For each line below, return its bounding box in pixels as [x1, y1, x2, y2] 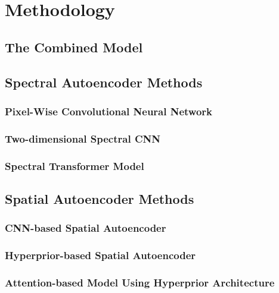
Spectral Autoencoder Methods [5, 73, 203, 91]
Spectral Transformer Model [5, 158, 144, 173]
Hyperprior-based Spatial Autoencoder [5, 248, 196, 263]
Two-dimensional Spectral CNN [5, 131, 160, 146]
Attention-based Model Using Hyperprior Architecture [5, 275, 275, 289]
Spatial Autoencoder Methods [5, 189, 194, 207]
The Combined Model [5, 37, 143, 56]
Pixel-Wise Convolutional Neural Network [5, 103, 213, 118]
